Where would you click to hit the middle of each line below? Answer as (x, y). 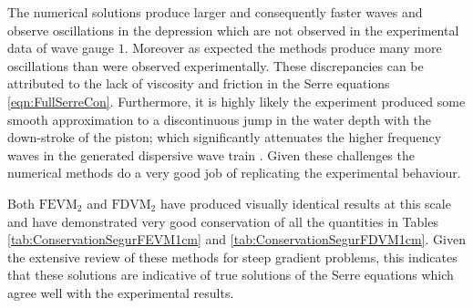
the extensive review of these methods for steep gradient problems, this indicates (232, 257)
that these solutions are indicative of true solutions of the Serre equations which (231, 275)
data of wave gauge (61, 48)
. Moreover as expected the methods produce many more (283, 48)
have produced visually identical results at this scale (305, 203)
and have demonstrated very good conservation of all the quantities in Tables (223, 221)
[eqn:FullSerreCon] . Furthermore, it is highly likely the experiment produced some (236, 101)
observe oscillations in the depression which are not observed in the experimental (233, 30)
